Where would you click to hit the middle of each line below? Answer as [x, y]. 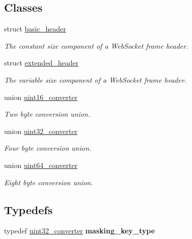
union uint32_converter [41, 131]
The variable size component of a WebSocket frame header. [95, 79]
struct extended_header [41, 63]
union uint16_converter [41, 97]
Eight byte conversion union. [49, 182]
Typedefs [28, 209]
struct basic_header [35, 29]
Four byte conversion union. [48, 148]
